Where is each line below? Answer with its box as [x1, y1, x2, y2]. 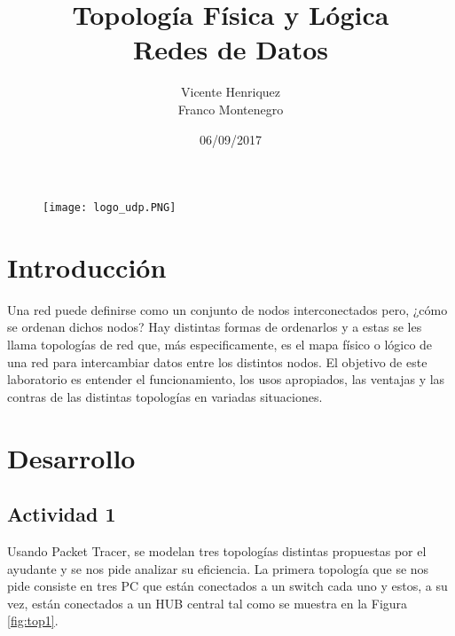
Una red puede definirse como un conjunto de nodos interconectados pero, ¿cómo [7, 300, 448, 318]
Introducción [7, 248, 167, 285]
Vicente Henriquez [180, 82, 281, 101]
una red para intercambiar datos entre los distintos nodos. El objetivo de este [7, 352, 428, 371]
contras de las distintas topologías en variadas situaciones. [7, 387, 323, 405]
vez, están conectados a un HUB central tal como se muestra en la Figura [7, 593, 408, 612]
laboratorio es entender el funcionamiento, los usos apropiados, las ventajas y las [7, 370, 445, 389]
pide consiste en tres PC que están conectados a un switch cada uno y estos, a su [7, 577, 448, 595]
